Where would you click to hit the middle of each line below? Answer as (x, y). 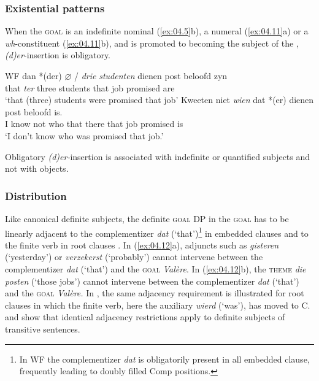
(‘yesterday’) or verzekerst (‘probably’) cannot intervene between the (134, 257)
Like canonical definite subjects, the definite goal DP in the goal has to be (147, 218)
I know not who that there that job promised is (94, 124)
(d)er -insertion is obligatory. (58, 55)
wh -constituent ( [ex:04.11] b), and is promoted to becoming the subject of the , (152, 43)
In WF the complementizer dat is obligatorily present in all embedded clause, (164, 359)
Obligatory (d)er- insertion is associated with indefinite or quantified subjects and (158, 156)
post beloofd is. (34, 111)
